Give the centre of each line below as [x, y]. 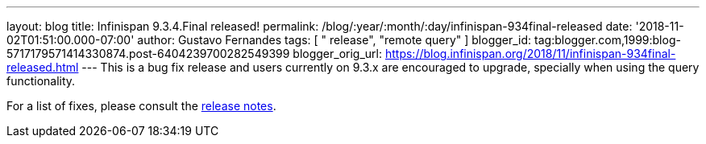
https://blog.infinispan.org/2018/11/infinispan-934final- [530, 53]
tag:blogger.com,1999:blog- [608, 40]
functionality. [41, 81]
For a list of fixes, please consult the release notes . [141, 106]
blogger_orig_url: [338, 53]
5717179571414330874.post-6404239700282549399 [148, 53]
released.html [43, 67]
